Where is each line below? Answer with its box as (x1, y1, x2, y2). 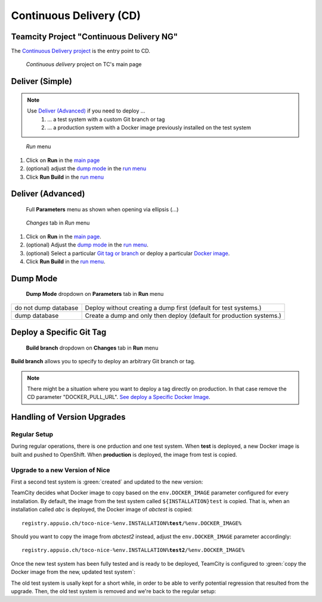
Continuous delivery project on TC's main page (26, 61, 142, 68)
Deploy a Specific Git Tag (11, 327, 107, 338)
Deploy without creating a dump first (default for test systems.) (85, 304, 262, 312)
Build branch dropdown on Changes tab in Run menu (26, 344, 159, 351)
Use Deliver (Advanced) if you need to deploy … (27, 107, 145, 114)
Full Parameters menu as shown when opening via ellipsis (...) (26, 206, 179, 213)
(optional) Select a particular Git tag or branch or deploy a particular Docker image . (26, 249, 230, 257)
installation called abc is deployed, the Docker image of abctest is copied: (11, 506, 193, 513)
